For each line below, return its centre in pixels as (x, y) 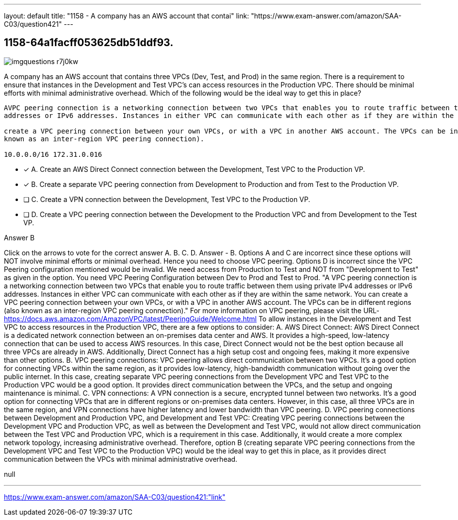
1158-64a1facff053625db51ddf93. (89, 43)
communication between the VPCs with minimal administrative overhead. (121, 459)
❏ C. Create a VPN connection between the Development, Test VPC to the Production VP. (167, 199)
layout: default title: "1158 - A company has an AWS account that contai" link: (127, 16)
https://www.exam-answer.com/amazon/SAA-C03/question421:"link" (115, 497)
